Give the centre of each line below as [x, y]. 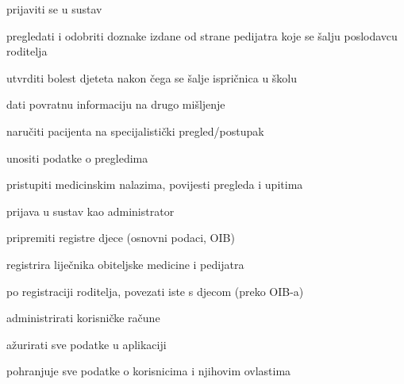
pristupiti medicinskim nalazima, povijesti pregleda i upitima [155, 184]
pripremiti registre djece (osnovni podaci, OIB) [121, 238]
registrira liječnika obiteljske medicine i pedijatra [125, 264]
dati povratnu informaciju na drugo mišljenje [116, 104]
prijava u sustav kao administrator [90, 211]
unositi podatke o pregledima [77, 157]
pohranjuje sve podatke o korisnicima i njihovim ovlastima [149, 371]
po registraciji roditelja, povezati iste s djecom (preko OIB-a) [155, 291]
